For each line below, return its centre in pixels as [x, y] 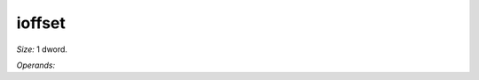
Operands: [36, 65]
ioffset [41, 23]
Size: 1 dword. [42, 49]
